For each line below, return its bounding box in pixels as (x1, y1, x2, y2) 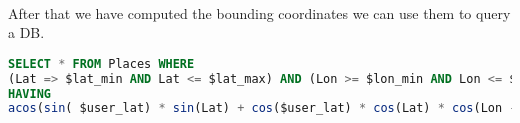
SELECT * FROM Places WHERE (8, 56, 195, 71)
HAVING (8, 86, 51, 101)
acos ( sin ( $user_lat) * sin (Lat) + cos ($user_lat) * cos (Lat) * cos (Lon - (8, 101, 517, 116)
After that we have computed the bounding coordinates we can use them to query (8, 2, 511, 23)
